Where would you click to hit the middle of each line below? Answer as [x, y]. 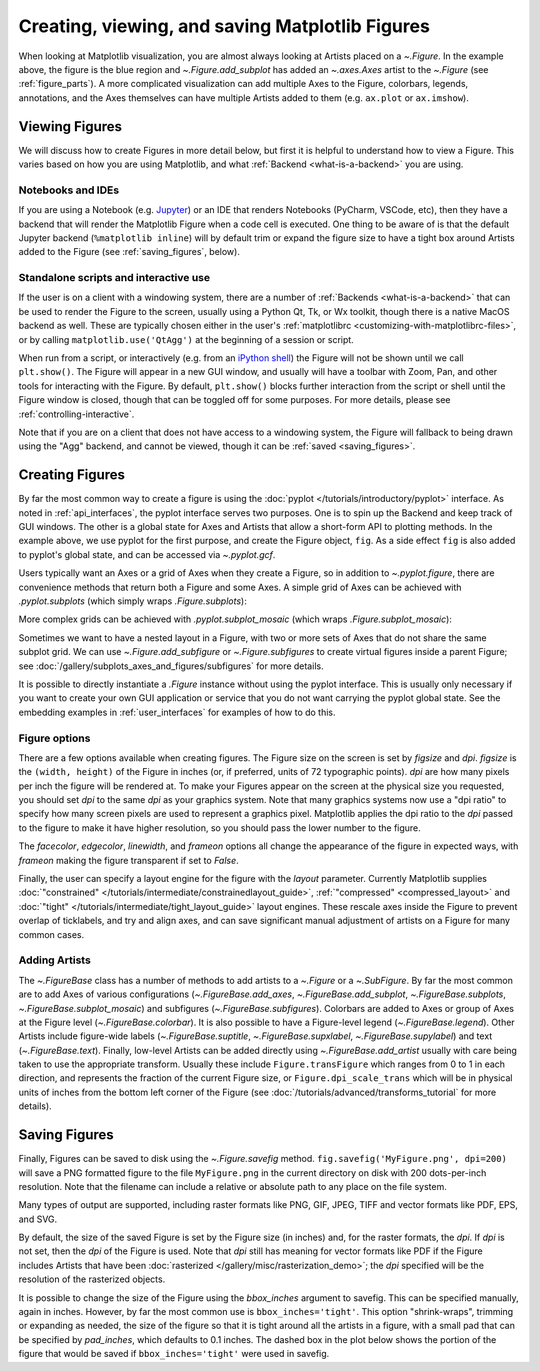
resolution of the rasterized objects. [92, 1279]
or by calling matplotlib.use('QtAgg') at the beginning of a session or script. [186, 339]
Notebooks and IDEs [69, 190]
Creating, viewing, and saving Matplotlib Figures [224, 26]
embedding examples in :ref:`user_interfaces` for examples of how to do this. [177, 712]
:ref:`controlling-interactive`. [76, 414]
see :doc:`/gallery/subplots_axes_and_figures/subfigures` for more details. [171, 666]
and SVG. [38, 1219]
